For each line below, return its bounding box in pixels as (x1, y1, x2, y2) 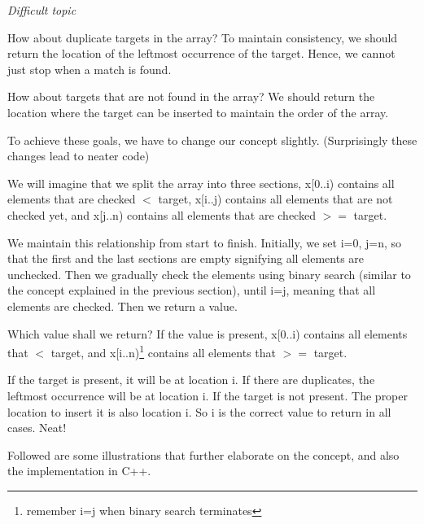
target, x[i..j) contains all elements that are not (158, 190, 393, 207)
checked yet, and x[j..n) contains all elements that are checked (7, 206, 316, 223)
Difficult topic (7, 2, 76, 18)
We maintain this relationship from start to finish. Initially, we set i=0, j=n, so (7, 234, 402, 251)
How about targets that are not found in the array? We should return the (7, 88, 375, 105)
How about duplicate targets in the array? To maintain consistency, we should (7, 28, 398, 46)
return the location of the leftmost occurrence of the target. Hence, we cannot (7, 45, 396, 62)
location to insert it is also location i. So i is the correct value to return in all (7, 403, 391, 420)
